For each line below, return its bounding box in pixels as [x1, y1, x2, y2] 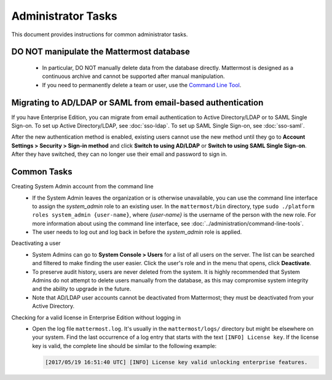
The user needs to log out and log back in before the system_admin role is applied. [32, 228, 242, 236]
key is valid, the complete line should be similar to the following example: [32, 342, 217, 349]
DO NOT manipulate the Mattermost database [11, 47, 191, 57]
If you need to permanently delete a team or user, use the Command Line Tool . [42, 81, 242, 88]
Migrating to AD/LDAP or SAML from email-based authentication [11, 97, 264, 107]
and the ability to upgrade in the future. [32, 285, 132, 293]
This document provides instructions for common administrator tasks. [11, 31, 188, 38]
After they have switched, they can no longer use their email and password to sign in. [11, 150, 227, 158]
